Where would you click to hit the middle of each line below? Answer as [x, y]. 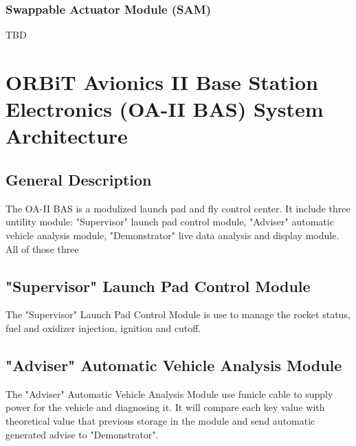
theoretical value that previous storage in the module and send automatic [160, 420]
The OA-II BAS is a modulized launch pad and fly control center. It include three [178, 208]
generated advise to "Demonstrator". [82, 434]
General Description [79, 179]
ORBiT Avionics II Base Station [162, 82]
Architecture [67, 136]
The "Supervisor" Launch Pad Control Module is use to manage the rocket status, [178, 314]
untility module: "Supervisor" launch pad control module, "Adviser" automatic [170, 222]
